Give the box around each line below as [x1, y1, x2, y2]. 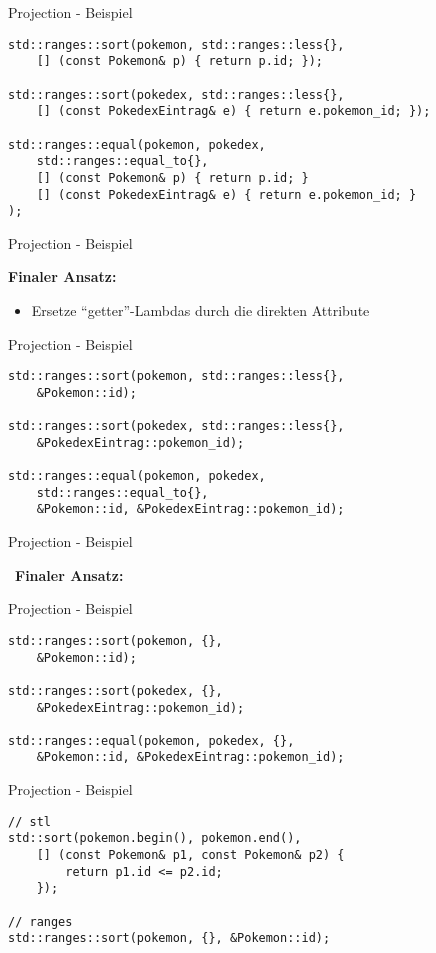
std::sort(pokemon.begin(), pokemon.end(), [8, 831, 302, 846]
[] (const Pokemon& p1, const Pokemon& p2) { [36, 848, 345, 863]
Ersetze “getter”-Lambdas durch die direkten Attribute [31, 300, 370, 320]
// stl [8, 814, 51, 829]
